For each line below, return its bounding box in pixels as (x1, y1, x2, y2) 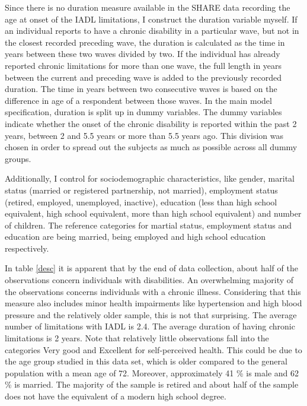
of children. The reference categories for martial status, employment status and (5, 218, 292, 231)
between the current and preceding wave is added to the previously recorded (5, 71, 282, 83)
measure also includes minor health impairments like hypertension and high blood (5, 297, 302, 309)
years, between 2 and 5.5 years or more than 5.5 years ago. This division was (5, 129, 283, 141)
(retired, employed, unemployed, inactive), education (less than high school (5, 195, 277, 208)
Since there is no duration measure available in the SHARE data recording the (5, 1, 290, 13)
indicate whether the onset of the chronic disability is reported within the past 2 (5, 117, 297, 129)
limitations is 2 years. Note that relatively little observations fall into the (5, 332, 269, 344)
